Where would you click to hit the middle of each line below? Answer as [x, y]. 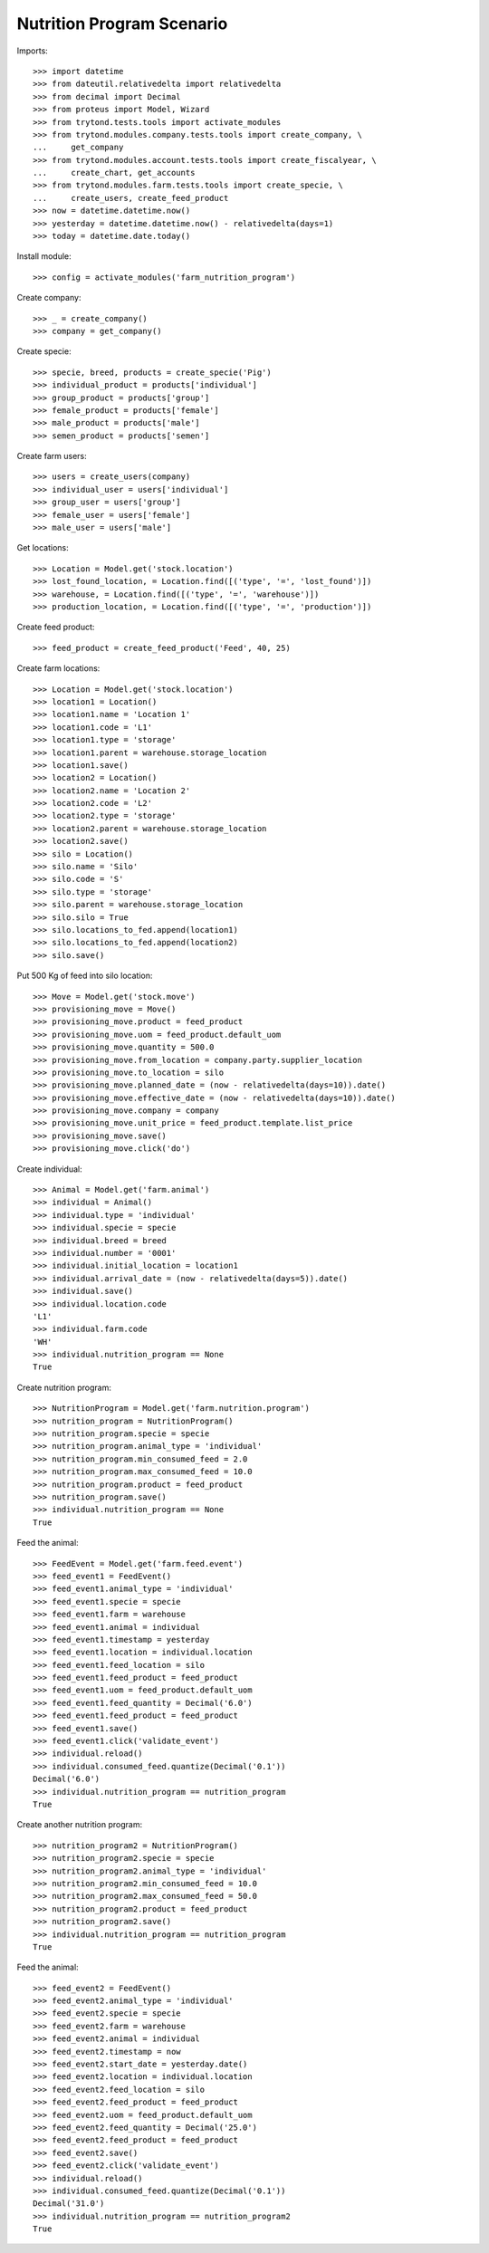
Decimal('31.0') [69, 2204]
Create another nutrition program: [80, 1825]
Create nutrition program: [64, 1387]
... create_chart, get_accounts [114, 173]
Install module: [44, 256]
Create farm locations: [58, 668]
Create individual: [49, 1169]
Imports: [33, 51]
